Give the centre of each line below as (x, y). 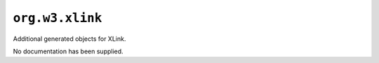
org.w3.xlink (58, 18)
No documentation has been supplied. (68, 51)
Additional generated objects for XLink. (69, 39)
